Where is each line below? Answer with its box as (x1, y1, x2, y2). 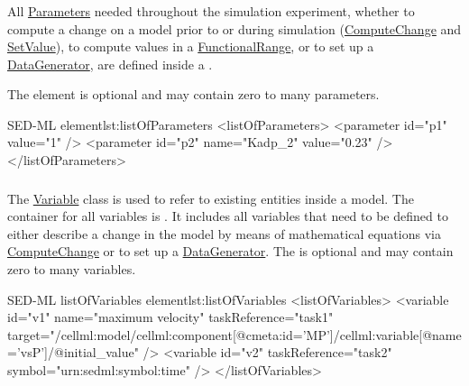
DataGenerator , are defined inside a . (7, 54, 213, 73)
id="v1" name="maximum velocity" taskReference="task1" (7, 308, 334, 326)
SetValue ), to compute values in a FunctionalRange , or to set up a (7, 37, 374, 56)
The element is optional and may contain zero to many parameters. (7, 85, 380, 104)
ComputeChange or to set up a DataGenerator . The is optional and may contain (7, 242, 454, 261)
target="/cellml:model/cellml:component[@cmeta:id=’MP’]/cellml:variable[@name (7, 325, 462, 344)
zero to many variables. (7, 259, 136, 278)
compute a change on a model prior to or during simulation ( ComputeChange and (7, 19, 462, 38)
